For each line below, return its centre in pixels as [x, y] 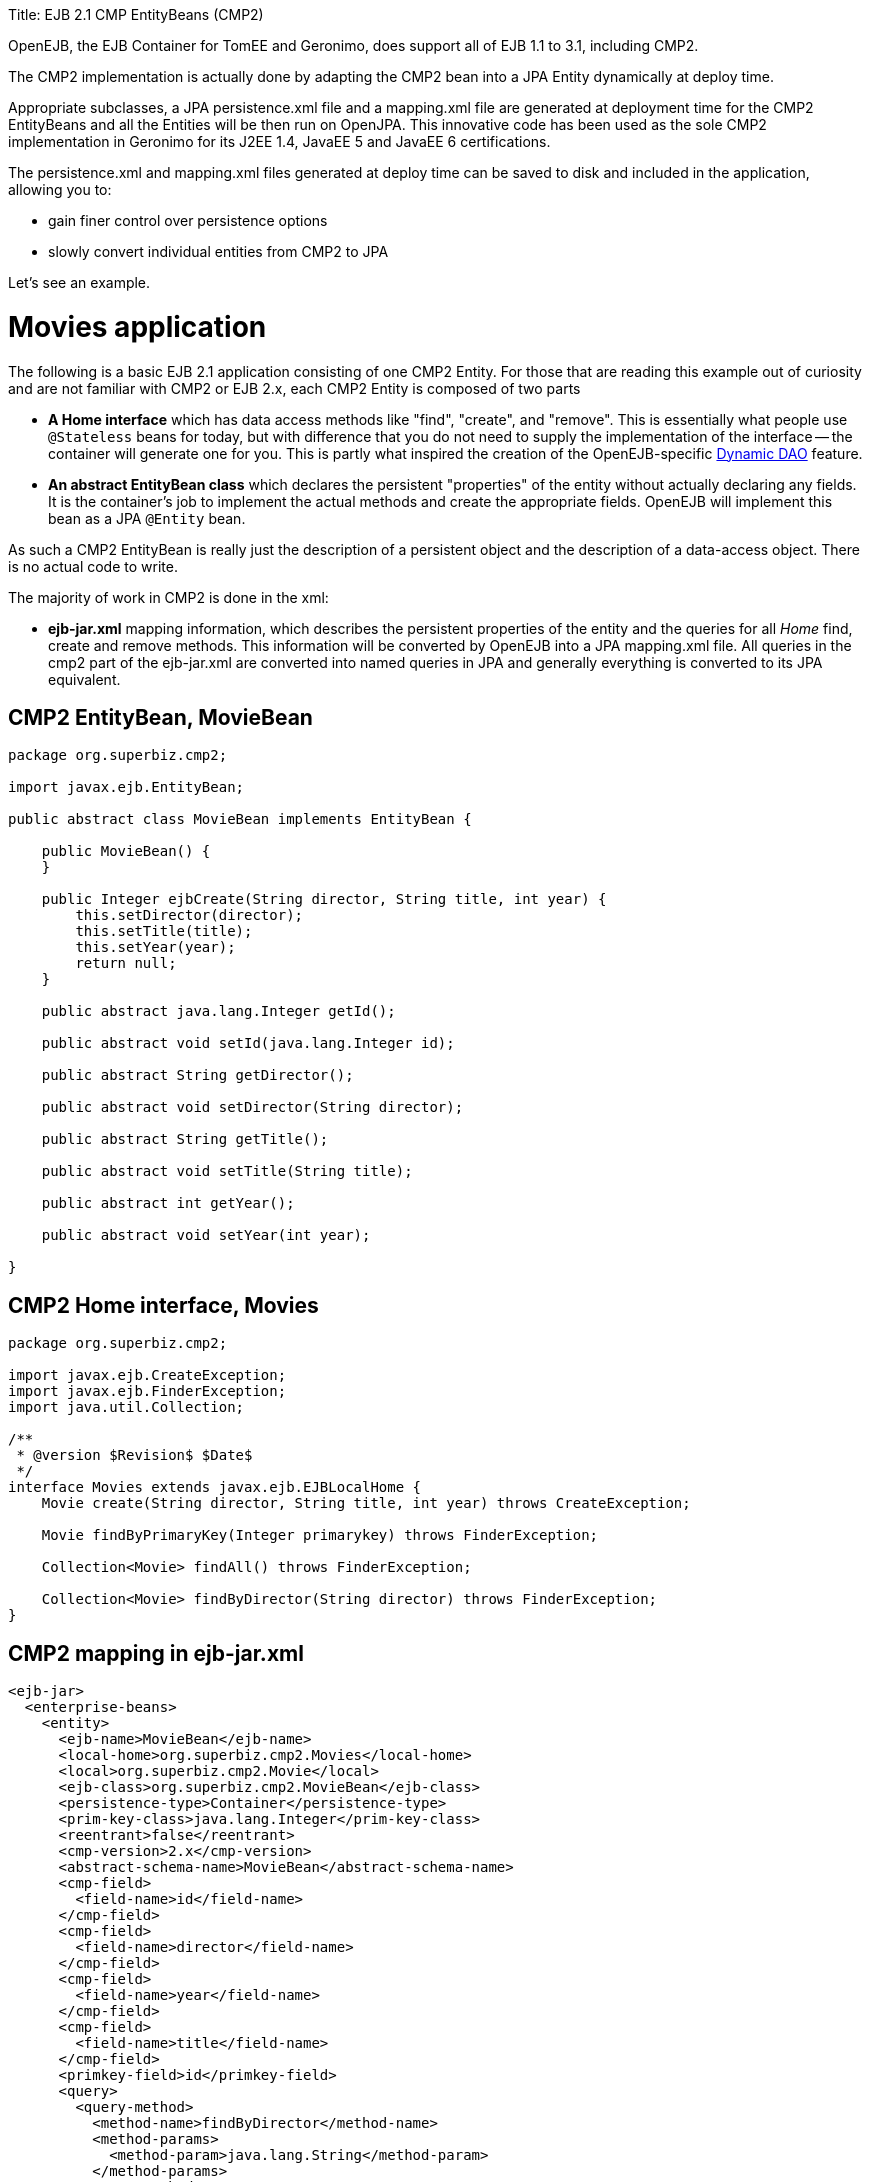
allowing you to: [60, 189]
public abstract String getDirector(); [197, 1075]
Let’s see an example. [79, 282]
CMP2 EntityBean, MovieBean [160, 717]
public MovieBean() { [126, 851]
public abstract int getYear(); [168, 1203]
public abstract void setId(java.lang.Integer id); [248, 1043]
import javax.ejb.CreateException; [147, 1375]
